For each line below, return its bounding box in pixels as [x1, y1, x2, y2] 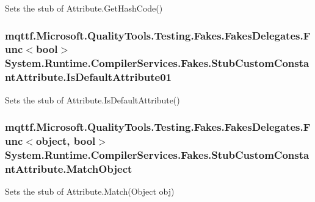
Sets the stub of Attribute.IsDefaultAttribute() [5, 93, 180, 106]
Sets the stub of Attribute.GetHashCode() [5, 2, 163, 14]
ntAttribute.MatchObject [5, 161, 132, 176]
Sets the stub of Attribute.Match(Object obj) [5, 185, 175, 198]
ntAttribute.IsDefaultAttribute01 [5, 69, 172, 85]
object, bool [35, 133, 96, 148]
